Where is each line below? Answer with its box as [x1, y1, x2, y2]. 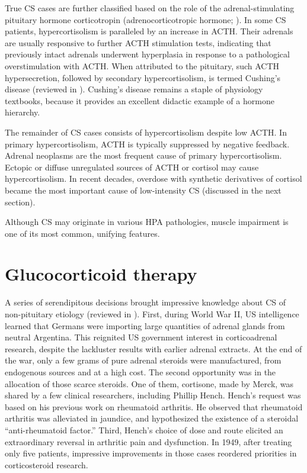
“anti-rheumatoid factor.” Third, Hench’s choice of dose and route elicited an [5, 423, 283, 436]
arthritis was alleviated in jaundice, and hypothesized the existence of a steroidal [5, 412, 299, 424]
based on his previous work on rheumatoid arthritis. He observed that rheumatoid [5, 400, 303, 413]
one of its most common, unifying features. [5, 227, 160, 239]
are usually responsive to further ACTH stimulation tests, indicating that [5, 36, 271, 49]
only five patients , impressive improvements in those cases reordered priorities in [5, 447, 297, 459]
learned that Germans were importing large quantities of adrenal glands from [5, 319, 285, 332]
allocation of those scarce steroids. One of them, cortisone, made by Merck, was [5, 377, 294, 390]
